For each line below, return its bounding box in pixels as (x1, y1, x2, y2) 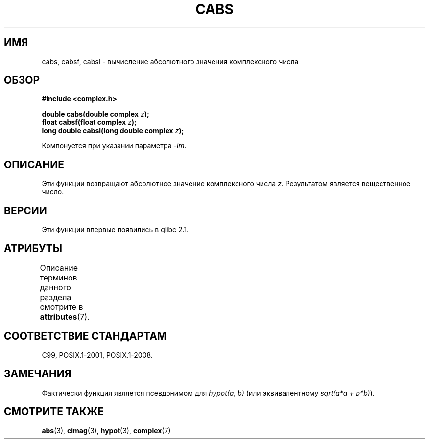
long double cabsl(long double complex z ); (42, 126, 184, 135)
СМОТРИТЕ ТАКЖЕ (4, 405, 104, 418)
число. (42, 187, 64, 196)
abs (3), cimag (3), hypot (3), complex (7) (42, 426, 171, 435)
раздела (40, 292, 71, 302)
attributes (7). (40, 311, 90, 322)
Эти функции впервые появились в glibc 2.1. (42, 225, 189, 234)
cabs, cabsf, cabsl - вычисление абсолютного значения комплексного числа (42, 57, 299, 66)
